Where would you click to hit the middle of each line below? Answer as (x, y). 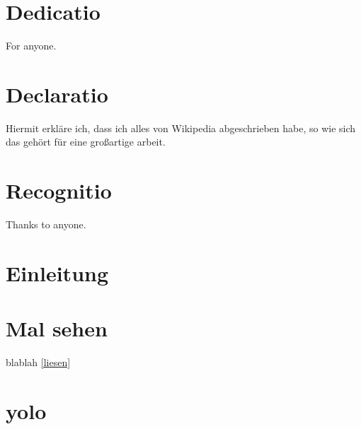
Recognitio (59, 190)
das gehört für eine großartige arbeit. (86, 142)
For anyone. (31, 46)
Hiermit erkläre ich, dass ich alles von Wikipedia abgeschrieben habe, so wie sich (181, 128)
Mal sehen (57, 328)
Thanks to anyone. (46, 224)
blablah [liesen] (38, 362)
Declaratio (57, 94)
